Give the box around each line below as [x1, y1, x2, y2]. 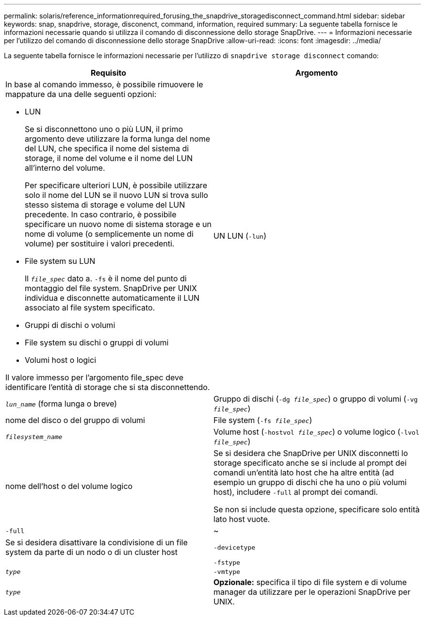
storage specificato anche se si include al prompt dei [213, 458, 407, 468]
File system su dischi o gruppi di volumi [25, 338, 169, 347]
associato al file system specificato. [25, 303, 155, 312]
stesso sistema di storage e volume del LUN [25, 200, 185, 210]
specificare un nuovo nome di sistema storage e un [25, 219, 212, 229]
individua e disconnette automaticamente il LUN [25, 293, 200, 303]
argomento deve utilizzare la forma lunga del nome [25, 134, 211, 144]
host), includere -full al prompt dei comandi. [213, 487, 378, 497]
